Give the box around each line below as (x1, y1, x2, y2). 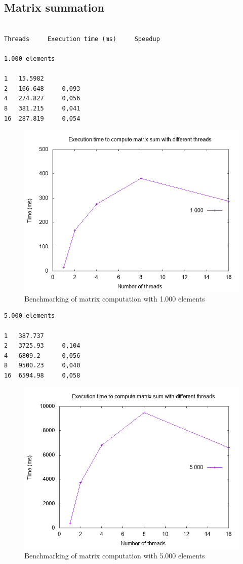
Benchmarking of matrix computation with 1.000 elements (24, 293, 205, 304)
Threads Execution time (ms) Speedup (4, 35, 160, 43)
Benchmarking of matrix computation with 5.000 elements (24, 550, 205, 561)
